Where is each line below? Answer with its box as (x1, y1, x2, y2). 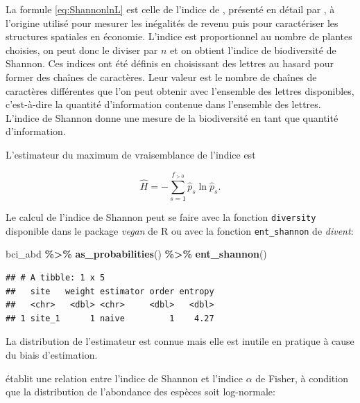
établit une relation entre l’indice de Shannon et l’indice (6, 370, 243, 385)
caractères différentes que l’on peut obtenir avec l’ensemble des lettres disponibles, (6, 83, 354, 98)
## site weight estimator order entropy (6, 286, 214, 296)
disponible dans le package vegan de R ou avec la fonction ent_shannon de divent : (6, 223, 354, 238)
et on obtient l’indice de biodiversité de (169, 42, 336, 57)
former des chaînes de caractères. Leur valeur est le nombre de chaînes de (6, 69, 317, 84)
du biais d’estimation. (6, 347, 98, 361)
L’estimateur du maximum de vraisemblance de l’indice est (6, 147, 256, 161)
